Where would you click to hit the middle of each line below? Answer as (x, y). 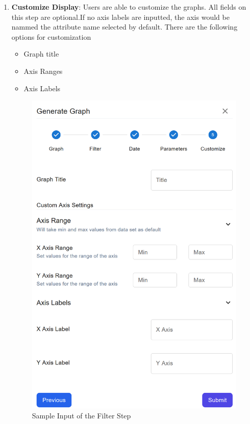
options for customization (51, 36)
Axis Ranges (43, 71)
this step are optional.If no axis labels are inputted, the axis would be (120, 17)
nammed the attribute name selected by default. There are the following (124, 27)
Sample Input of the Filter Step (81, 416)
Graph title (41, 54)
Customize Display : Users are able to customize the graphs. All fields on (129, 7)
